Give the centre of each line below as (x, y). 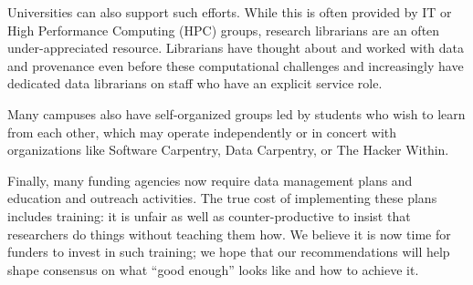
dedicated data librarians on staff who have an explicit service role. (195, 83)
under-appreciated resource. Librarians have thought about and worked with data (236, 48)
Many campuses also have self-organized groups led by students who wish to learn (236, 113)
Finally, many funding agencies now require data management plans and (210, 180)
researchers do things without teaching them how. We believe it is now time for (229, 234)
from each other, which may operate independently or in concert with (202, 132)
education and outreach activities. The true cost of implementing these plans (222, 198)
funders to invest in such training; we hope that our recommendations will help (229, 252)
